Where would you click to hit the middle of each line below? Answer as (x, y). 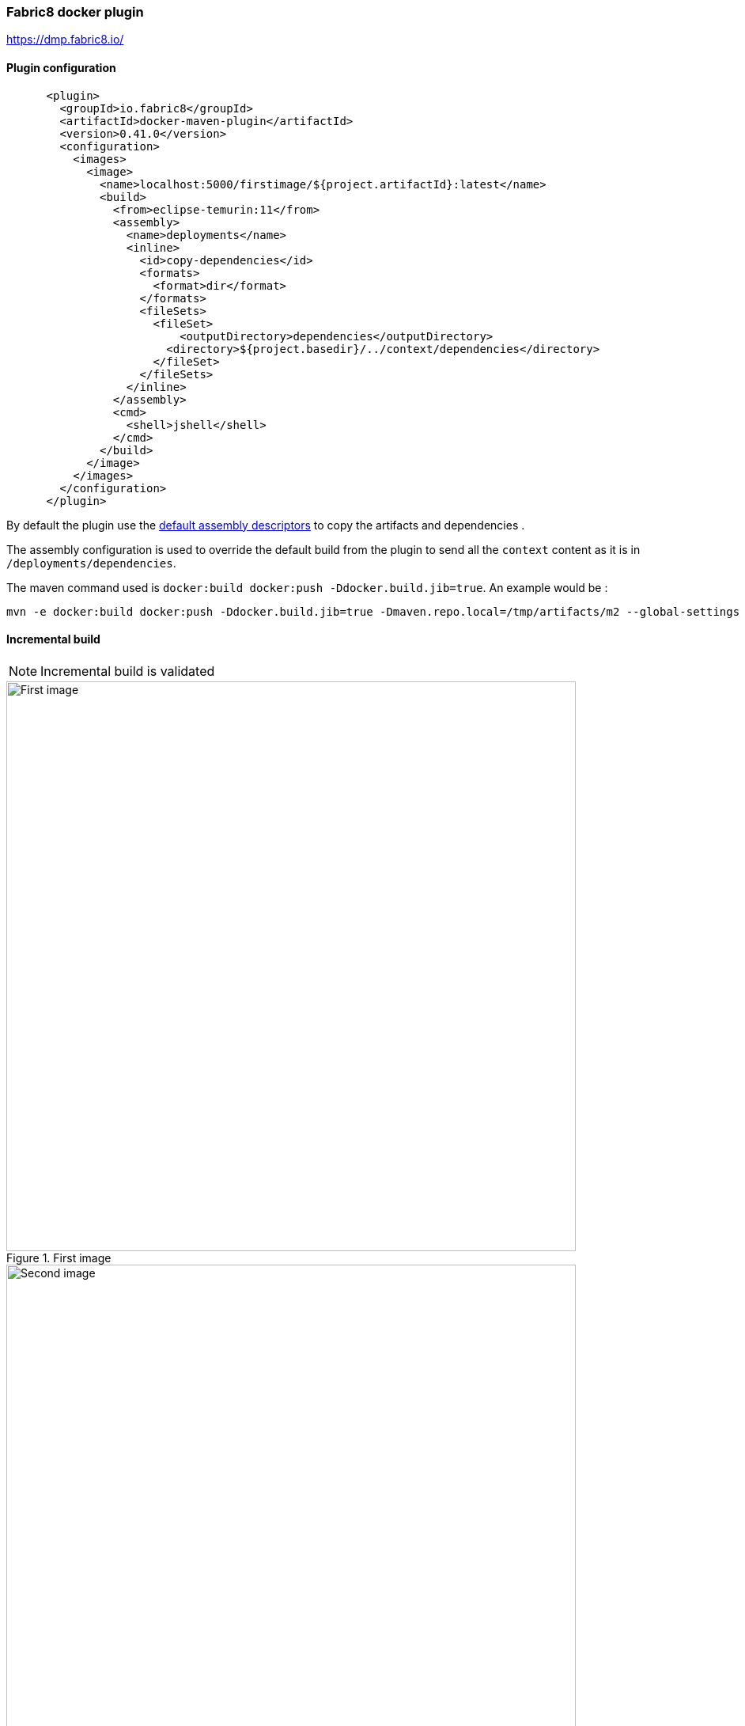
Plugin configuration (61, 67)
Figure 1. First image (59, 1258)
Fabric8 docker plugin (75, 12)
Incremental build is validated (128, 671)
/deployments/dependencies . (91, 563)
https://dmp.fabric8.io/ (65, 40)
